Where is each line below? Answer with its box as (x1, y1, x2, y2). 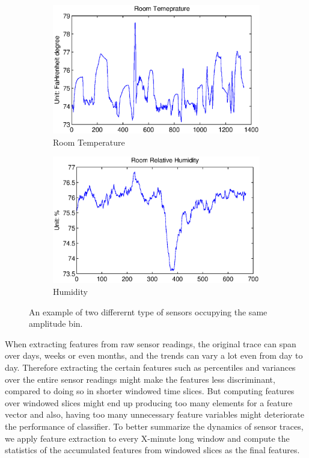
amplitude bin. (29, 317, 83, 330)
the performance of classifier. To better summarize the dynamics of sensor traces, (5, 420, 304, 432)
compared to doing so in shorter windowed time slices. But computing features (5, 385, 295, 397)
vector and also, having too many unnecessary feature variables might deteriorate (5, 408, 304, 421)
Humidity (53, 285, 88, 298)
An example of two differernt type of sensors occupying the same (29, 305, 268, 318)
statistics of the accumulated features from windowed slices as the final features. (5, 444, 300, 456)
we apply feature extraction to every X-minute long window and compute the (5, 432, 290, 444)
